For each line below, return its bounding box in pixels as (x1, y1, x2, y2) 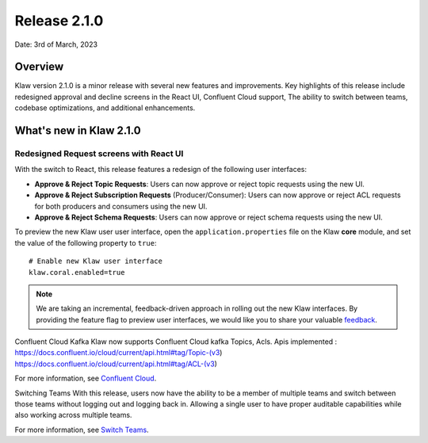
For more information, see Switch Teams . (14, 425, 150, 434)
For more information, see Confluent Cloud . (14, 373, 157, 384)
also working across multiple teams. (14, 411, 132, 420)
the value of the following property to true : (14, 238, 158, 247)
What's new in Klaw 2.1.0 (14, 124, 142, 138)
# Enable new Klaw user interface (29, 257, 162, 265)
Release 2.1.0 (14, 12, 104, 29)
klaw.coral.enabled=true (29, 268, 125, 277)
